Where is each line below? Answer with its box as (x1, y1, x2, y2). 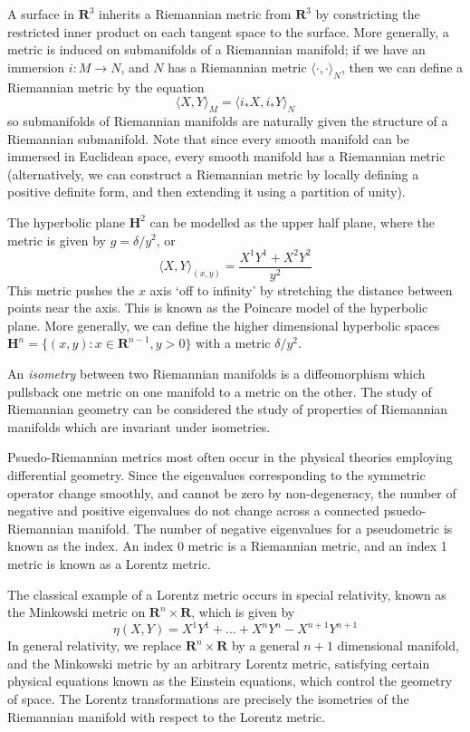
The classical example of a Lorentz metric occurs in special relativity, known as (7, 584, 446, 603)
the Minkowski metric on (7, 602, 146, 621)
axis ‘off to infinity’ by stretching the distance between (149, 280, 453, 299)
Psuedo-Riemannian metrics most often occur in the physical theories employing (7, 448, 453, 467)
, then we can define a (341, 57, 464, 76)
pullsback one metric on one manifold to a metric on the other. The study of (7, 381, 432, 400)
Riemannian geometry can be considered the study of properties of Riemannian (7, 400, 448, 419)
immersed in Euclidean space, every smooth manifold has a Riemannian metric (7, 147, 446, 166)
